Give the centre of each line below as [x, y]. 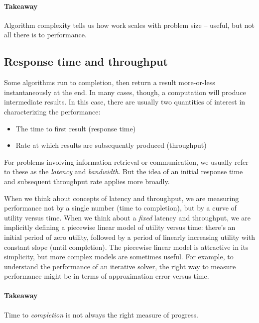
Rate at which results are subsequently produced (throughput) [111, 145]
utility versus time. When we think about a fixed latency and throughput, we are [127, 217]
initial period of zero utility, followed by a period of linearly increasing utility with [129, 237]
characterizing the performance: [52, 111]
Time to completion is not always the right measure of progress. [101, 314]
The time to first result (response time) [76, 128]
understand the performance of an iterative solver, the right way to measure [120, 266]
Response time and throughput [86, 61]
